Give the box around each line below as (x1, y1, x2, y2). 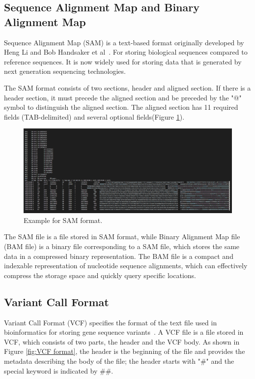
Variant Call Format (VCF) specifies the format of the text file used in (4, 317, 217, 327)
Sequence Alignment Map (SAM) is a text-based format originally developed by (4, 37, 244, 47)
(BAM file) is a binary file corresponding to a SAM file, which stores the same (4, 241, 240, 251)
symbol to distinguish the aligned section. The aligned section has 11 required (4, 102, 238, 112)
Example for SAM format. (24, 215, 103, 225)
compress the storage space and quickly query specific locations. (4, 270, 196, 280)
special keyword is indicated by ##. (4, 365, 113, 376)
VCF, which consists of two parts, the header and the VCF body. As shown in (4, 336, 240, 347)
